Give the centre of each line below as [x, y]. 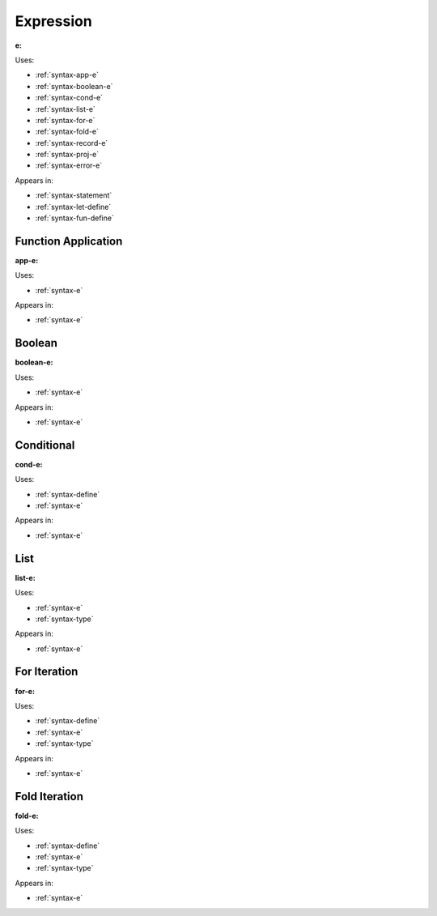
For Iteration [47, 672]
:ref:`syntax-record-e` [72, 143]
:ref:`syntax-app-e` [67, 75]
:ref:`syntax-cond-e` [69, 98]
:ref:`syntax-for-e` [65, 120]
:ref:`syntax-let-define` [73, 207]
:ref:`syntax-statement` [74, 195]
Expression [53, 21]
